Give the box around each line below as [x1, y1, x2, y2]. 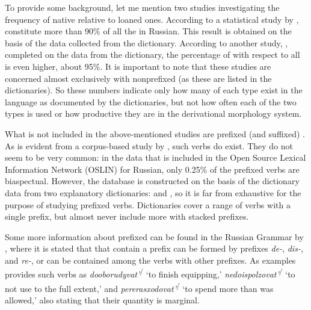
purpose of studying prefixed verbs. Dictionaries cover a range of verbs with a [5, 198, 291, 211]
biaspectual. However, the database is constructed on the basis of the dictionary [5, 175, 300, 187]
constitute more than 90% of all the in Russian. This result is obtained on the [5, 25, 292, 37]
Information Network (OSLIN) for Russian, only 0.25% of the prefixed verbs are [5, 163, 300, 175]
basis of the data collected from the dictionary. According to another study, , [5, 36, 288, 49]
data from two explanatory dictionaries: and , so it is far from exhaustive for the [5, 186, 301, 199]
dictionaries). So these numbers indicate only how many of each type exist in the [5, 84, 303, 96]
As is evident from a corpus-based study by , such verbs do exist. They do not [5, 139, 294, 152]
